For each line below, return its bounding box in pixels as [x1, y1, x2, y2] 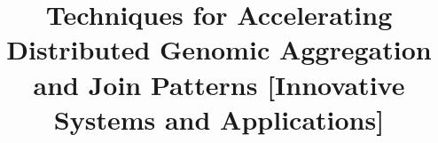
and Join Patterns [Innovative [33, 66, 405, 102]
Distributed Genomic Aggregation [6, 31, 432, 68]
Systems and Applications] [53, 100, 385, 137]
